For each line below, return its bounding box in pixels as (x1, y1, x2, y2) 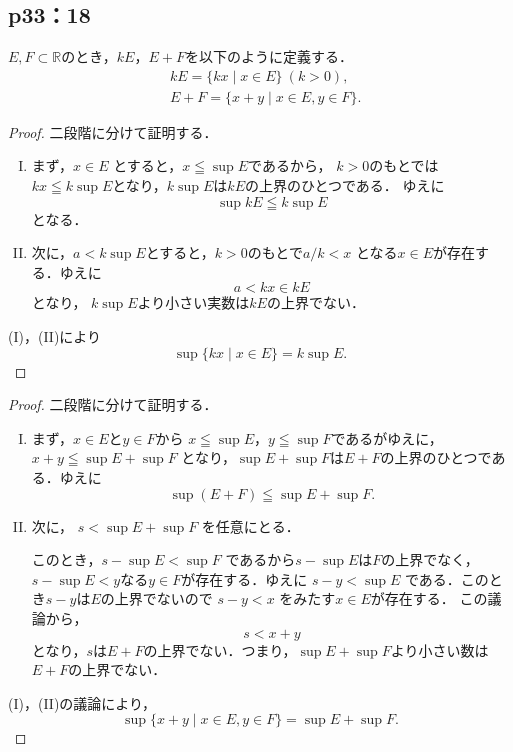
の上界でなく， (381, 549, 479, 570)
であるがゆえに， (331, 427, 443, 448)
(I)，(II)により (8, 326, 102, 347)
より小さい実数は (137, 292, 250, 313)
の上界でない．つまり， (143, 639, 297, 660)
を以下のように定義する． (184, 46, 353, 67)
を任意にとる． (201, 515, 300, 536)
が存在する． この (370, 588, 488, 609)
